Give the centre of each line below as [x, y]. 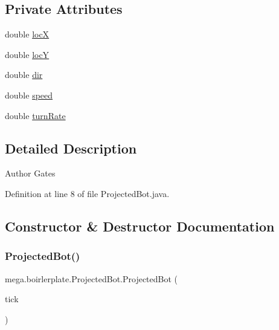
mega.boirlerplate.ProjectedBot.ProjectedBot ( [91, 278]
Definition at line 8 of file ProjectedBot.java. [87, 193]
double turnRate [35, 115]
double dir [24, 75]
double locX [27, 34]
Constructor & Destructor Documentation [140, 226]
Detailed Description [71, 148]
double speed [29, 95]
